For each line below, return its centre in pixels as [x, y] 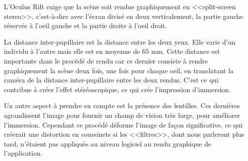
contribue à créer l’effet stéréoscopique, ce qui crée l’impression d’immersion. [117, 89]
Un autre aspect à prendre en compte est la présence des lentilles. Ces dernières [122, 105]
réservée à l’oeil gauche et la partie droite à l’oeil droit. [85, 25]
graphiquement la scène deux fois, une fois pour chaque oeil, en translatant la [119, 70]
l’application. [23, 153]
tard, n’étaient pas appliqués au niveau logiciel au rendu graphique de [108, 143]
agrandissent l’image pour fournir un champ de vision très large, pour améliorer [122, 115]
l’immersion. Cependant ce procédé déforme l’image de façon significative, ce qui [123, 124]
